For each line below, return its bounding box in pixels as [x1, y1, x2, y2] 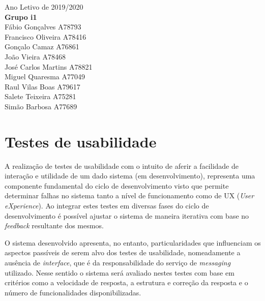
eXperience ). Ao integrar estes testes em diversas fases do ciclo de [5, 200, 209, 211]
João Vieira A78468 [5, 51, 66, 62]
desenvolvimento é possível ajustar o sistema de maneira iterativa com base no [5, 210, 249, 221]
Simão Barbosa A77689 [5, 101, 77, 111]
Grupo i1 [5, 11, 37, 22]
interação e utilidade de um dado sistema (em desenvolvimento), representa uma [5, 170, 255, 181]
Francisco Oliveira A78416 [5, 31, 86, 42]
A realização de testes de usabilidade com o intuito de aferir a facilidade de [5, 160, 239, 171]
